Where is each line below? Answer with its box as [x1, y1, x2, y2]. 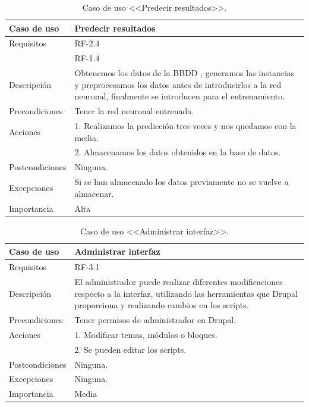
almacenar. [74, 187, 114, 199]
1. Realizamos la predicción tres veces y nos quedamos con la [74, 120, 297, 132]
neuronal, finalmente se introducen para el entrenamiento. [74, 90, 285, 102]
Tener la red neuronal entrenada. [74, 105, 194, 117]
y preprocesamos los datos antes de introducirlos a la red [74, 78, 282, 90]
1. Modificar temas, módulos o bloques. [74, 328, 217, 340]
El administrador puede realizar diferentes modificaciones [74, 275, 283, 287]
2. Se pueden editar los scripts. [74, 343, 187, 355]
